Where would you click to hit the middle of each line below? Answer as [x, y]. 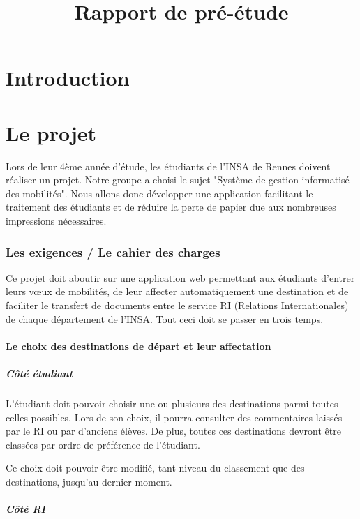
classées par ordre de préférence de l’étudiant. [103, 444]
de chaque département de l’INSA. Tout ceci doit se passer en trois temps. [165, 318]
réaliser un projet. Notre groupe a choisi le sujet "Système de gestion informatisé [178, 180]
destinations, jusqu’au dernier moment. [89, 481]
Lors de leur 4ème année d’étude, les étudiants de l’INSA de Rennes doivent [168, 166]
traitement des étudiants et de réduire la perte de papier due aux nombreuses [171, 207]
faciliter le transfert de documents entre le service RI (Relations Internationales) [177, 305]
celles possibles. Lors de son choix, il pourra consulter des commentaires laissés [174, 417]
